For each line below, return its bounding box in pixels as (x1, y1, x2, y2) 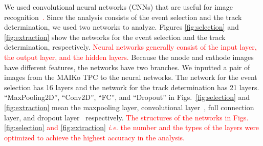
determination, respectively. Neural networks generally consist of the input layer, (4, 41, 257, 52)
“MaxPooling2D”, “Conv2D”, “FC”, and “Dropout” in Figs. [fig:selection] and (4, 92, 250, 102)
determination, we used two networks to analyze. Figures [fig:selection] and (4, 22, 239, 32)
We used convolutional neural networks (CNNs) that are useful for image (4, 2, 233, 12)
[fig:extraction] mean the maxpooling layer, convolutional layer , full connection (4, 101, 254, 112)
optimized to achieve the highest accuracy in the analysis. (4, 132, 185, 142)
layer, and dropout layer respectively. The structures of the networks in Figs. (4, 112, 249, 122)
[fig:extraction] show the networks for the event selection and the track (4, 31, 226, 42)
